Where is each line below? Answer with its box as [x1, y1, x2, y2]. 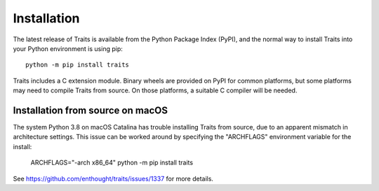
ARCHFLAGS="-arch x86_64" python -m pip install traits [30, 158, 193, 167]
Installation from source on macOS [13, 104, 168, 116]
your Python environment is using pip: [13, 44, 123, 52]
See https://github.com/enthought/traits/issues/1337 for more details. [13, 174, 214, 183]
